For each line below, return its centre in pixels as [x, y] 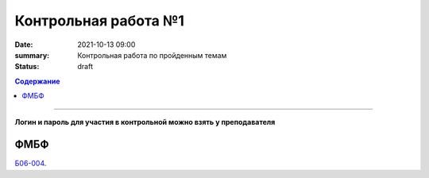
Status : [27, 67]
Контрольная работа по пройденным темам [152, 55]
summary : [32, 55]
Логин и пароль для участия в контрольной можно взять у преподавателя [145, 122]
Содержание [37, 81]
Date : [24, 44]
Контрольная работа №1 [99, 21]
